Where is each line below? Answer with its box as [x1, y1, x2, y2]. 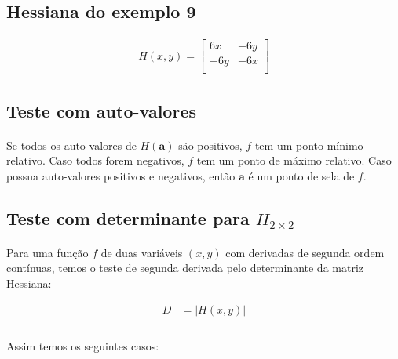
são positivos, [178, 136, 243, 153]
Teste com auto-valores [6, 98, 196, 122]
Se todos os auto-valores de [6, 136, 137, 153]
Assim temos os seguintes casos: [6, 338, 159, 354]
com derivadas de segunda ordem [225, 244, 385, 260]
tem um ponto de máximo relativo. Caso [196, 152, 392, 169]
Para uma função [6, 244, 89, 260]
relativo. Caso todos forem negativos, [6, 152, 184, 169]
